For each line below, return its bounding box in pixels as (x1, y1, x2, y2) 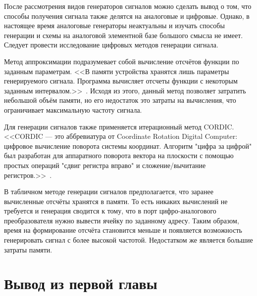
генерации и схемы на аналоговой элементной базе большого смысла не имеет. (4, 30, 243, 40)
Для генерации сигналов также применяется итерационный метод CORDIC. (4, 121, 234, 131)
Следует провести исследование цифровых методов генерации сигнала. (4, 40, 218, 50)
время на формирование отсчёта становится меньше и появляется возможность (4, 225, 242, 235)
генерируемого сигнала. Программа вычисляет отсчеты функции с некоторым (4, 76, 238, 86)
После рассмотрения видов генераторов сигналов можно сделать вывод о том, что (4, 1, 252, 11)
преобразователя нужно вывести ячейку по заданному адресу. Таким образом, (4, 215, 239, 225)
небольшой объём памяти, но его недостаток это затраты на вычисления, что (4, 95, 236, 105)
